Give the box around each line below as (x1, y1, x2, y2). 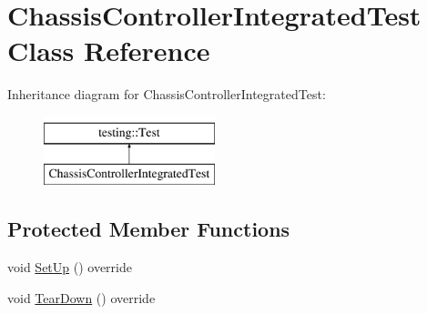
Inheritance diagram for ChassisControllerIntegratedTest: (7, 85, 326, 104)
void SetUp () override (7, 258, 132, 277)
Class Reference (7, 32, 210, 69)
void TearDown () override (7, 288, 156, 307)
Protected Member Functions (7, 215, 290, 243)
